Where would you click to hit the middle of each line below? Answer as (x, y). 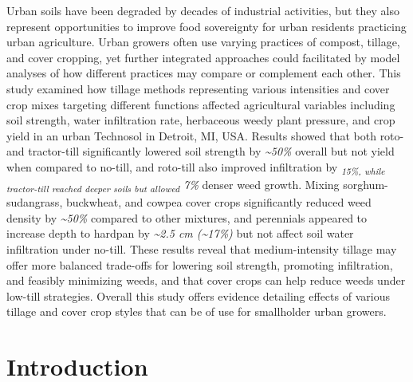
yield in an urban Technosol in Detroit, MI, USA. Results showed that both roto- (205, 135)
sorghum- (366, 185)
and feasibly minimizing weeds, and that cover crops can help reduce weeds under (206, 280)
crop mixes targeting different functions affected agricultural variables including (201, 104)
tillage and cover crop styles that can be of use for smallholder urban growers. (197, 311)
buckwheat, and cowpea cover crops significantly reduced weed (218, 202)
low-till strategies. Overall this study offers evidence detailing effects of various (198, 295)
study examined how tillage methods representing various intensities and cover (198, 88)
